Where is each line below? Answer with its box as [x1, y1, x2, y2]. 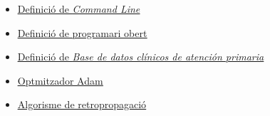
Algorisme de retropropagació [17, 97, 147, 112]
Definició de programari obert [17, 25, 147, 40]
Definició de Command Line [17, 1, 140, 16]
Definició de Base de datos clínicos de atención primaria [17, 49, 264, 64]
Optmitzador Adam [17, 73, 103, 88]
